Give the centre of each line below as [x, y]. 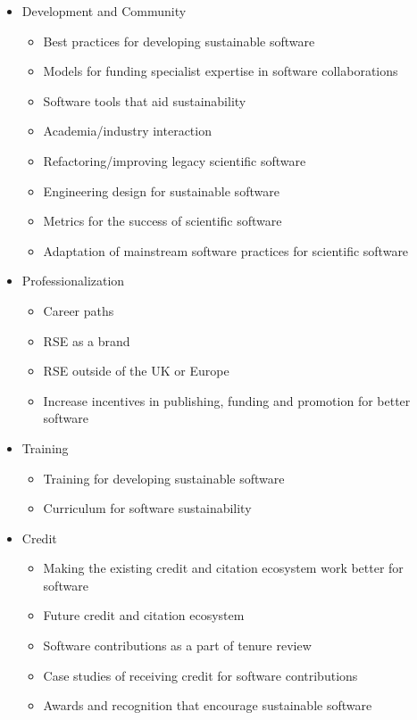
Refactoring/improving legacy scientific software [175, 160]
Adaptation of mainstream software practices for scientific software [226, 250]
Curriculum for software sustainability [147, 508]
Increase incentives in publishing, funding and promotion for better [227, 400]
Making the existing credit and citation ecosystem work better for [223, 568]
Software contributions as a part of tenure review [177, 646]
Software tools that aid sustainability [145, 100]
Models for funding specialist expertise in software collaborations [221, 71]
